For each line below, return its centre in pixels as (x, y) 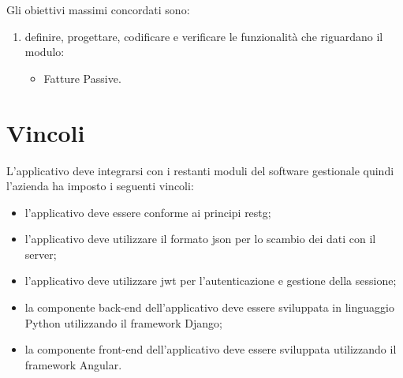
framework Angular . (73, 364)
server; (41, 254)
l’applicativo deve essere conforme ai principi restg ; (148, 212)
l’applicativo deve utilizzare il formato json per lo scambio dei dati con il (200, 239)
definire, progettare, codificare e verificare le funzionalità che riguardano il (204, 36)
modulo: (45, 52)
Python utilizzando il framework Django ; (124, 322)
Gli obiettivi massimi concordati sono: (98, 9)
